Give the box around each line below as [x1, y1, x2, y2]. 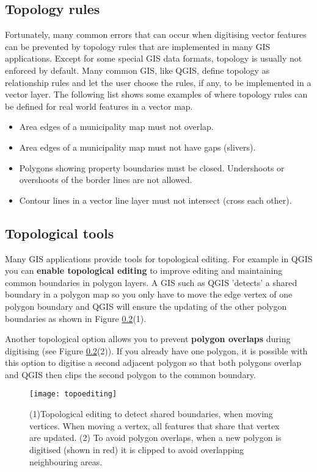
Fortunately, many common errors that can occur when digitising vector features [5, 28, 307, 41]
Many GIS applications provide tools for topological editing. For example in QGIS [5, 252, 313, 265]
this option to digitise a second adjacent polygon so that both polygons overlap [5, 356, 302, 369]
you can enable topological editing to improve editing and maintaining [5, 264, 283, 277]
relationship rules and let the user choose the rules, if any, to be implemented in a [5, 76, 312, 88]
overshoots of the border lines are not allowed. [19, 173, 192, 186]
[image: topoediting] [29, 390, 117, 399]
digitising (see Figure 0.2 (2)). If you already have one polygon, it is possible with [5, 344, 308, 357]
